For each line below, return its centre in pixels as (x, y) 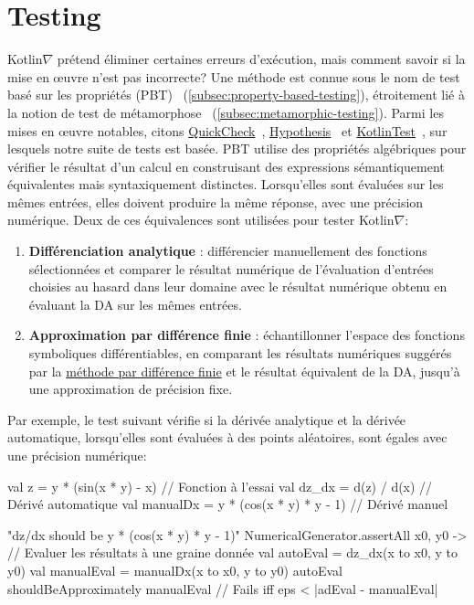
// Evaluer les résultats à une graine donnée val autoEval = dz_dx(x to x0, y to (233, 552)
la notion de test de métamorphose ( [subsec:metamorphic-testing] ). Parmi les (226, 112)
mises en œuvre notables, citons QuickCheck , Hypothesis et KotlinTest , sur (227, 130)
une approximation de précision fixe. (131, 389)
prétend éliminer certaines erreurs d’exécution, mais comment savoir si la (261, 59)
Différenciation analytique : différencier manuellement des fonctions (228, 251)
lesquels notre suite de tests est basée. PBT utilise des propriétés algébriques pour (237, 149)
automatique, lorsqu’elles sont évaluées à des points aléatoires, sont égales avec (227, 437)
